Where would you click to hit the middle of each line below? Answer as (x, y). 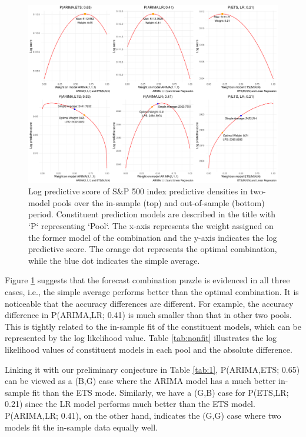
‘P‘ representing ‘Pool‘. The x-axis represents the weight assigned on (151, 226)
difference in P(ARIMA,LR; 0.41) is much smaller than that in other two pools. (148, 315)
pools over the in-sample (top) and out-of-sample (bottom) (159, 202)
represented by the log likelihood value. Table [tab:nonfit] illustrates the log (141, 338)
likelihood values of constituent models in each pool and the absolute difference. (149, 349)
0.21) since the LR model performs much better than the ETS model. (130, 404)
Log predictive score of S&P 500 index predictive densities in (138, 191)
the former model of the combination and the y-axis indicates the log (153, 237)
